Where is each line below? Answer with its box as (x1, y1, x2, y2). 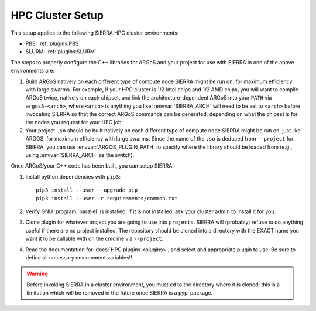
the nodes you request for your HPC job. (25, 119, 123, 126)
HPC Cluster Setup (11, 9, 104, 22)
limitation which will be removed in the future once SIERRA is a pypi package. (26, 289, 213, 296)
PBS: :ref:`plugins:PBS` (25, 40, 81, 47)
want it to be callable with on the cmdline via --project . (25, 235, 164, 242)
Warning (26, 270, 48, 278)
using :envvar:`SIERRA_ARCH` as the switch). (25, 152, 135, 159)
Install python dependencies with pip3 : (25, 173, 121, 180)
